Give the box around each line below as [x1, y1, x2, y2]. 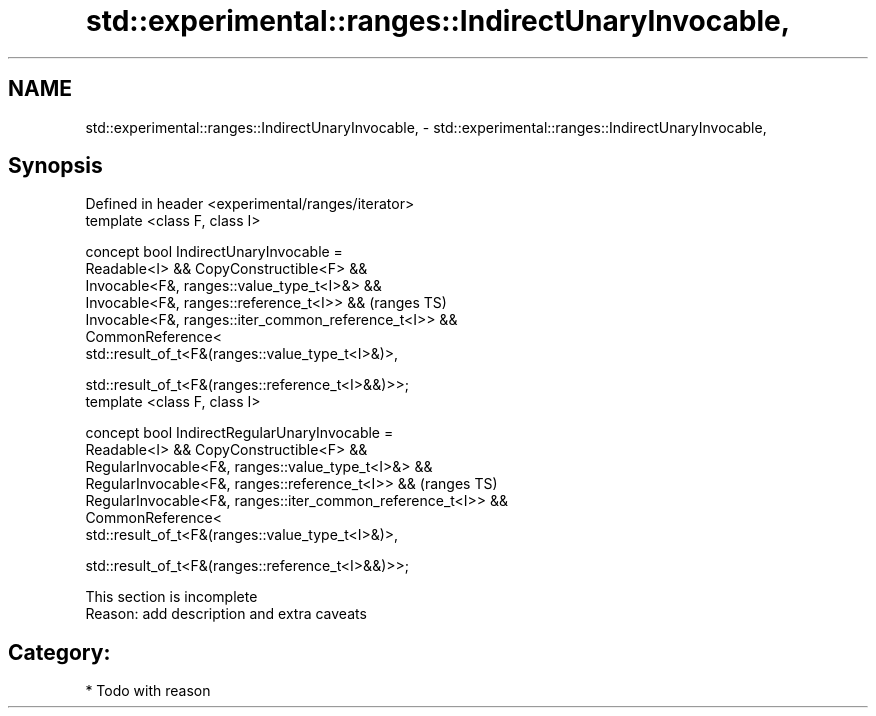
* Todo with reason [85, 682, 211, 700]
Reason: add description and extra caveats [85, 605, 367, 623]
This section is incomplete [85, 588, 258, 606]
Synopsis [8, 153, 103, 179]
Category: [8, 639, 111, 665]
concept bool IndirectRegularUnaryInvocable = [85, 424, 394, 442]
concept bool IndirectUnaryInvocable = [85, 243, 343, 261]
